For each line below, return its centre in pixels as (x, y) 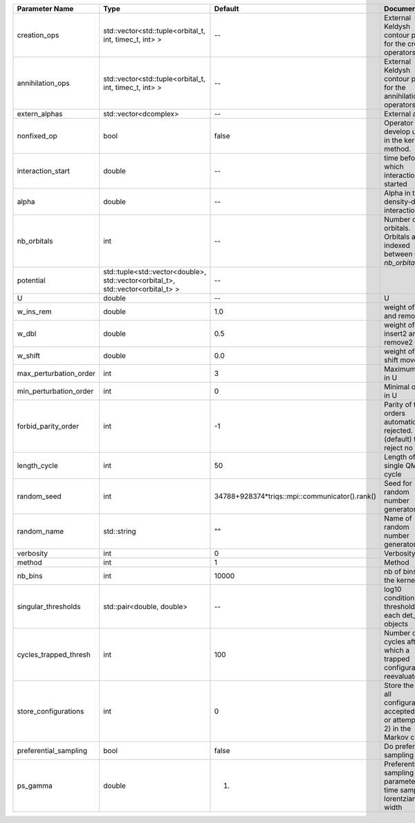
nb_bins (30, 576)
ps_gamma (35, 786)
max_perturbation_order (56, 373)
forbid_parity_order (48, 426)
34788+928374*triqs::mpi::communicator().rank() (295, 496)
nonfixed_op (37, 136)
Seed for (398, 483)
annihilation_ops (43, 83)
